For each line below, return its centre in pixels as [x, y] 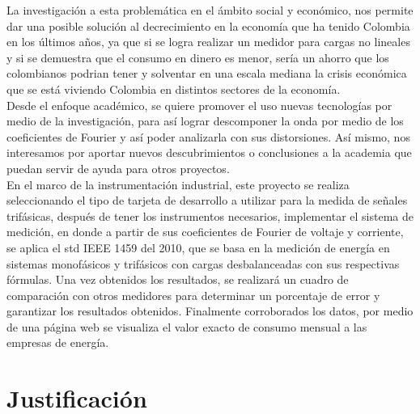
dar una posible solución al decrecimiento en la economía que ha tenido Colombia [208, 25]
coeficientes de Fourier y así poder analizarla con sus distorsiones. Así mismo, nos [208, 136]
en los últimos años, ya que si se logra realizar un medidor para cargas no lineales [208, 42]
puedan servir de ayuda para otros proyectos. [118, 168]
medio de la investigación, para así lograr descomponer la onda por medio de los [205, 121]
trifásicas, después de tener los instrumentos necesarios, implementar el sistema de [210, 215]
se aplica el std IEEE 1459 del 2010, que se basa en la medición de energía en [198, 247]
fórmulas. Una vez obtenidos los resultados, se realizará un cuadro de [178, 279]
